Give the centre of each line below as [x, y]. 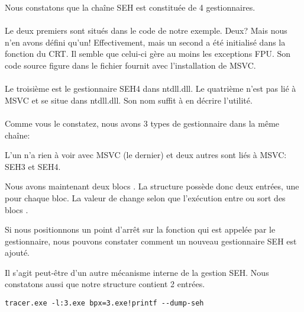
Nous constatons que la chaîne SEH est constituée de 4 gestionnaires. [130, 7]
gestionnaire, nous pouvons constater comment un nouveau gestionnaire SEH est [151, 241]
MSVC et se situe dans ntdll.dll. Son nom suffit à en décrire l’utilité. [129, 100]
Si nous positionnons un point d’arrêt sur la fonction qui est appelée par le [140, 229]
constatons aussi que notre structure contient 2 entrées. [105, 284]
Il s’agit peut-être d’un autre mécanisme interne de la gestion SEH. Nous [137, 272]
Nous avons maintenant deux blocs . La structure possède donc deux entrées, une [152, 186]
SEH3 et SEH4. [33, 166]
